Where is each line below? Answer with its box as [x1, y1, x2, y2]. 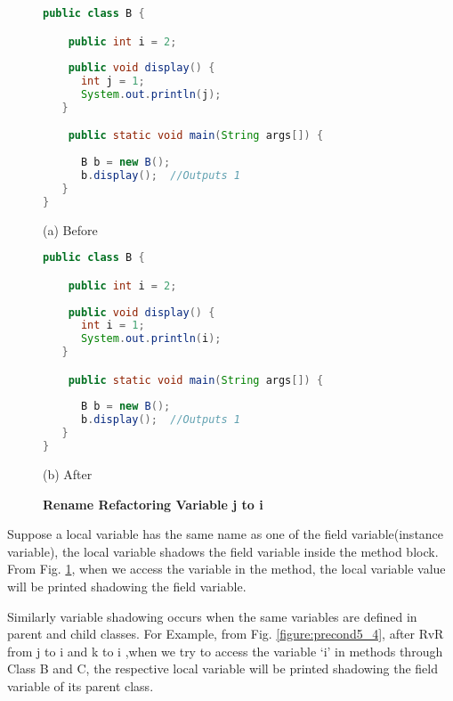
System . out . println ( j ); [80, 88, 222, 102]
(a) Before [43, 220, 98, 239]
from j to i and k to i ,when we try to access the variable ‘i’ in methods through [7, 641, 443, 660]
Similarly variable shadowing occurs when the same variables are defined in [7, 607, 417, 625]
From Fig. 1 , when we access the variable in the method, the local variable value [7, 559, 446, 578]
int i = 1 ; [80, 319, 145, 332]
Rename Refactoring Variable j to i [43, 494, 263, 513]
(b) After [43, 464, 93, 483]
